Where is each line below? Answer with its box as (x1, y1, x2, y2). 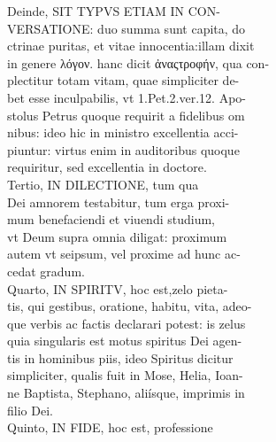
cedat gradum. (7, 261, 85, 280)
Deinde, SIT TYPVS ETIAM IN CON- (7, 2, 220, 19)
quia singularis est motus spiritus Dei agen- (7, 331, 242, 350)
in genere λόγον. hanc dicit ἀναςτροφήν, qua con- (7, 53, 270, 72)
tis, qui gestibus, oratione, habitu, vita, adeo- (7, 297, 252, 315)
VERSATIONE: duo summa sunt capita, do (7, 19, 246, 37)
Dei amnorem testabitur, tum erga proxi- (7, 192, 230, 211)
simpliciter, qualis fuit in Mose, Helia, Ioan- (7, 366, 243, 384)
